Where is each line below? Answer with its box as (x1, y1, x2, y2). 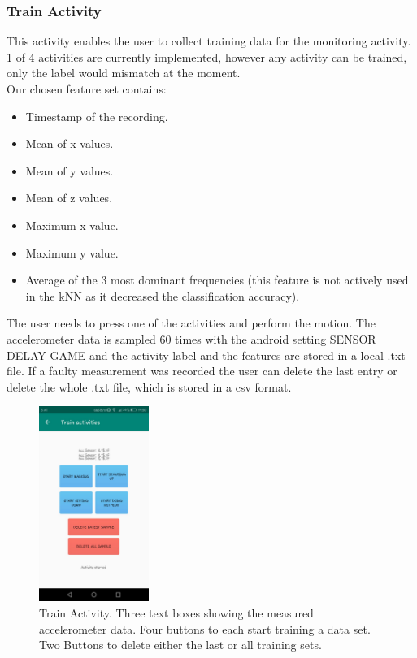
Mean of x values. (25, 135, 114, 152)
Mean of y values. (25, 162, 114, 179)
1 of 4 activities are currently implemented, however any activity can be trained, (7, 48, 407, 65)
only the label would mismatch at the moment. (7, 64, 241, 81)
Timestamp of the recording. (25, 107, 168, 124)
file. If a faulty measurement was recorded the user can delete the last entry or (7, 362, 397, 379)
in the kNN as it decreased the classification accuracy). (25, 287, 300, 304)
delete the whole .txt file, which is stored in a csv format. (7, 378, 292, 395)
